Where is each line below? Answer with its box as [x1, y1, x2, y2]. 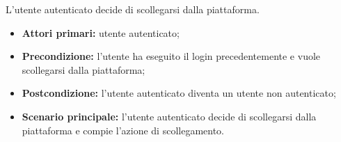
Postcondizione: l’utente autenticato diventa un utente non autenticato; [22, 86, 336, 100]
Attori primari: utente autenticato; [22, 25, 180, 40]
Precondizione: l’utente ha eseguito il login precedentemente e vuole [22, 49, 321, 63]
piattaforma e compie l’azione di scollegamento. [22, 123, 225, 137]
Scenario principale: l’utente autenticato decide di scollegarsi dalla [22, 109, 317, 123]
